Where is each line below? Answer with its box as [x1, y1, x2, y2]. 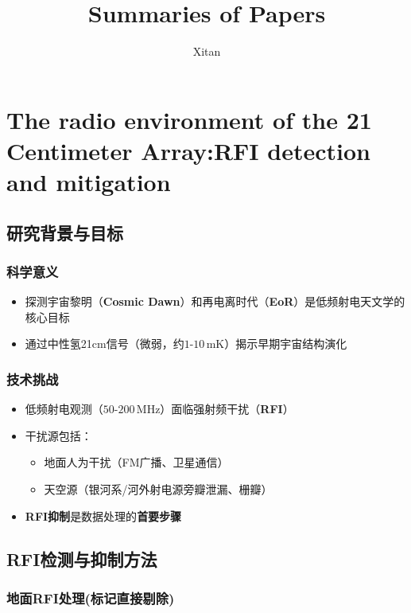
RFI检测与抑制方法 [6, 546, 157, 571]
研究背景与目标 [6, 220, 123, 244]
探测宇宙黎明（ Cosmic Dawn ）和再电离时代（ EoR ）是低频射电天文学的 [25, 293, 405, 310]
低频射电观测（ [25, 400, 103, 417]
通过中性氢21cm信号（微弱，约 [25, 335, 184, 352]
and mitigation [6, 166, 171, 198]
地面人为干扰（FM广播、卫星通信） [44, 454, 229, 470]
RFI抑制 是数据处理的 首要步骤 [25, 507, 182, 524]
